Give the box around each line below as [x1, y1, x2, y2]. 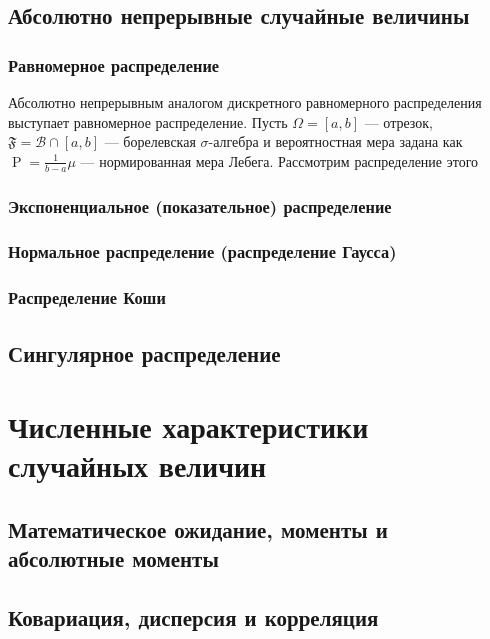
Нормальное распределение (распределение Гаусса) [8, 239, 397, 264]
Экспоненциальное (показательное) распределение [8, 193, 392, 218]
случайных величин [8, 445, 267, 486]
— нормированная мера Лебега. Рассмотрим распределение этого [80, 150, 479, 171]
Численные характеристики [8, 406, 369, 447]
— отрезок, [364, 111, 434, 132]
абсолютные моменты [8, 543, 219, 574]
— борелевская [104, 131, 196, 152]
